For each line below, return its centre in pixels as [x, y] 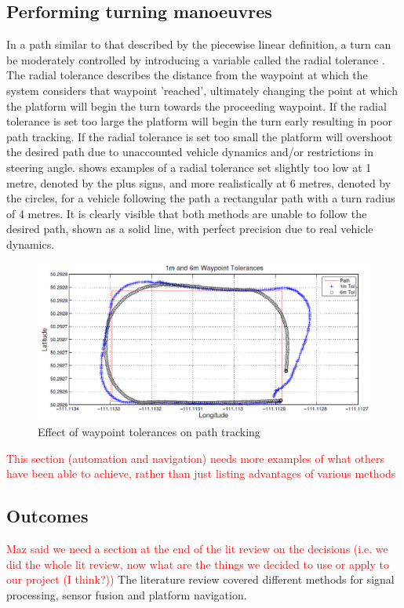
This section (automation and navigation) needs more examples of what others [195, 458]
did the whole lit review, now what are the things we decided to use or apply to [198, 564]
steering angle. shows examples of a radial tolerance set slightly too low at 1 [189, 167]
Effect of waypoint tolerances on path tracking [149, 431]
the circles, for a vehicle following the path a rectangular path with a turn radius [201, 198]
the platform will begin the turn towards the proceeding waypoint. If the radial [197, 106]
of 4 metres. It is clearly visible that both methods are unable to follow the [187, 213]
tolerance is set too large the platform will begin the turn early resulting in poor [200, 121]
